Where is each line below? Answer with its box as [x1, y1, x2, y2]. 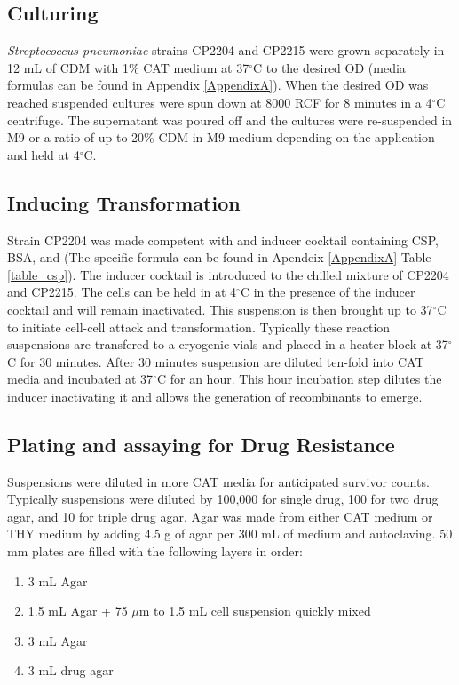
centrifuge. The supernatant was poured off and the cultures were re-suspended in [7, 110, 453, 129]
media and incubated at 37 [7, 370, 154, 388]
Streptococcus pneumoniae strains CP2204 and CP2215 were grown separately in [7, 41, 445, 60]
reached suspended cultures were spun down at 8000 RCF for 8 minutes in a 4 [7, 92, 432, 111]
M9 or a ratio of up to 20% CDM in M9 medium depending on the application [7, 128, 435, 147]
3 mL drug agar [28, 661, 114, 680]
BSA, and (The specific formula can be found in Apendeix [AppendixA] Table [7, 248, 431, 267]
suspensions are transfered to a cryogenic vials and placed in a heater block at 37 [7, 335, 448, 354]
